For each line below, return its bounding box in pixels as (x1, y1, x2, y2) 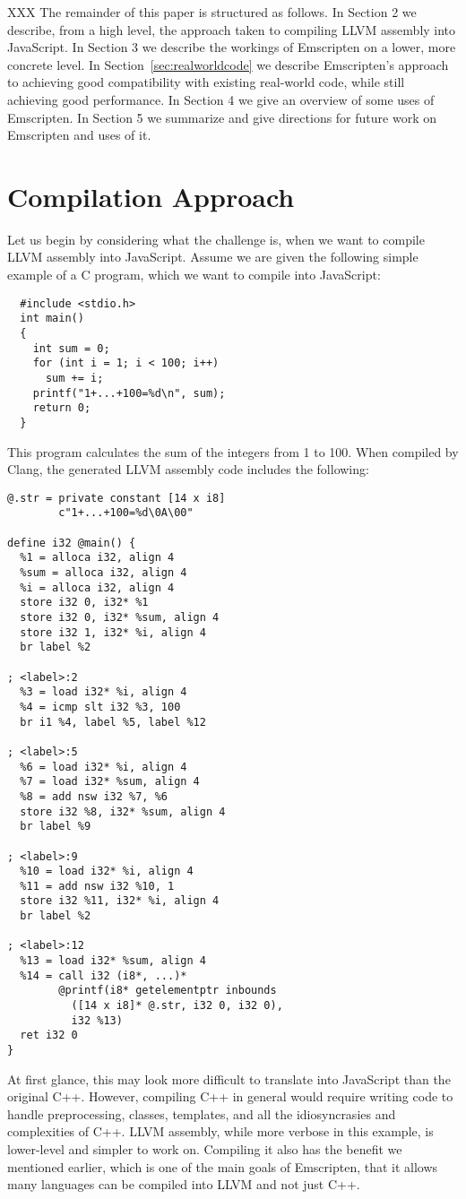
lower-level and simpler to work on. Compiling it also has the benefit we (7, 1140, 402, 1159)
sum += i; (45, 371, 104, 384)
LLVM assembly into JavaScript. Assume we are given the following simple (7, 247, 419, 266)
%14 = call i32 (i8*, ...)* (20, 969, 187, 982)
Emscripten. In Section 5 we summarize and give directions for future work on (7, 108, 436, 126)
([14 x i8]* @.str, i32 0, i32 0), (71, 999, 283, 1013)
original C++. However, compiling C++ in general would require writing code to (7, 1087, 453, 1106)
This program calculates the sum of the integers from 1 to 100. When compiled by (7, 442, 459, 461)
